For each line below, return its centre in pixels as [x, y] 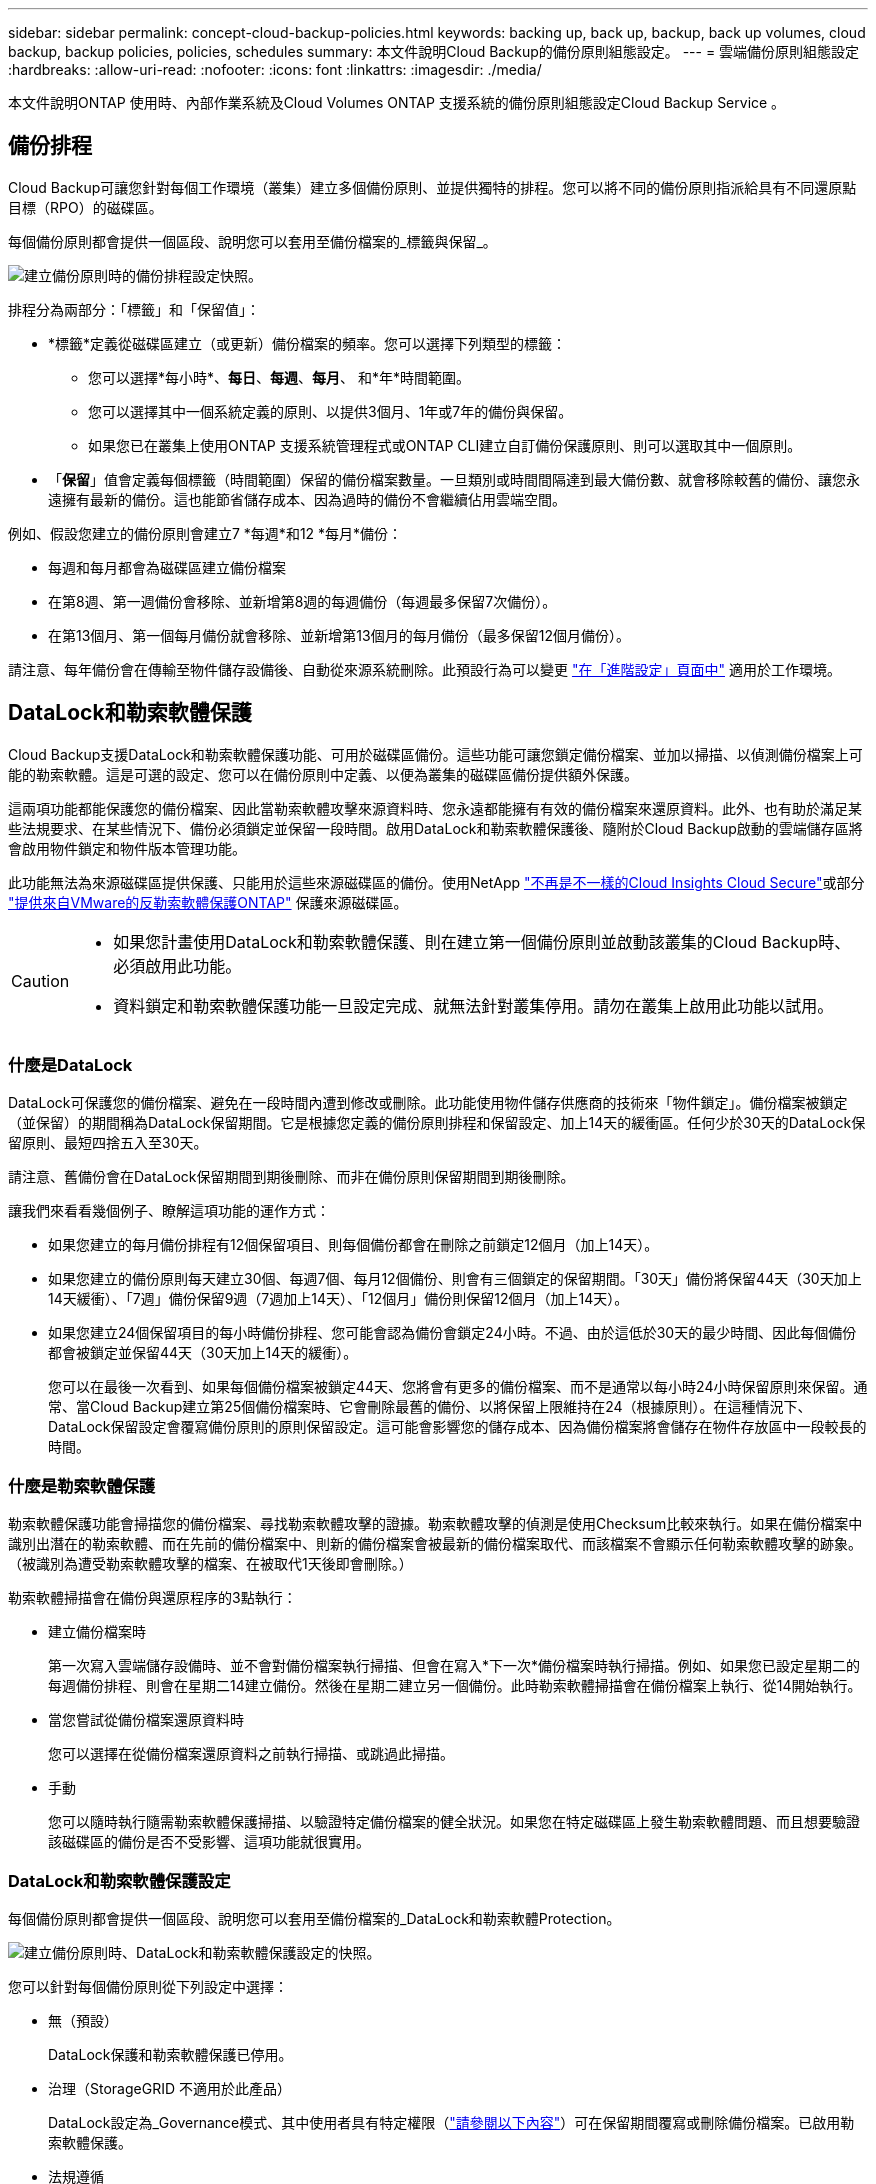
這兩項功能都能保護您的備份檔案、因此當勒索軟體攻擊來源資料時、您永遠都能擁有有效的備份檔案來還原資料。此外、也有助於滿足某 [435, 808]
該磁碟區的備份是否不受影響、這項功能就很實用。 [209, 1842]
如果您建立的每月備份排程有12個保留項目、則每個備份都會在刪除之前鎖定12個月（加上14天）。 [353, 1245]
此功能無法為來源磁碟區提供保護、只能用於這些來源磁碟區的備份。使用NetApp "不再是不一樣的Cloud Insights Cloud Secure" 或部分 [436, 882]
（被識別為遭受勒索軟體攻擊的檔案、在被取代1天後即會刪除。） [210, 1564]
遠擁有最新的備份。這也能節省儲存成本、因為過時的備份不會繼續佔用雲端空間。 [307, 499]
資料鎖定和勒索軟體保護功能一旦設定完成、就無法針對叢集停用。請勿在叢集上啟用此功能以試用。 [473, 1005]
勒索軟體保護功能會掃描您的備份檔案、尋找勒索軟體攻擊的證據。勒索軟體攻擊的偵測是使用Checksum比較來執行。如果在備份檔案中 [435, 1524]
